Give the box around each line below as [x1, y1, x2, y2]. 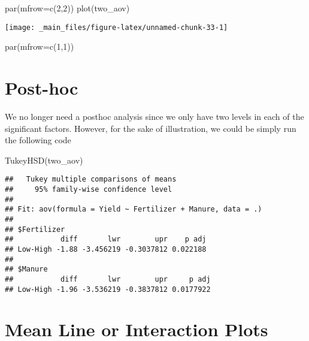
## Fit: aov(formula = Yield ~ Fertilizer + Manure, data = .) [5, 205, 262, 214]
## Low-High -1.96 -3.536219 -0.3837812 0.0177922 [5, 285, 211, 294]
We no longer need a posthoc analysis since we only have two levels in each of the [5, 110, 304, 122]
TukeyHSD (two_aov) [5, 153, 83, 166]
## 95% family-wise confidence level [5, 185, 172, 194]
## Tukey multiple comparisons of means [5, 175, 177, 184]
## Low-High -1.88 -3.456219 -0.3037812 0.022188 [5, 245, 207, 254]
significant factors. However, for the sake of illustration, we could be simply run [5, 122, 296, 134]
